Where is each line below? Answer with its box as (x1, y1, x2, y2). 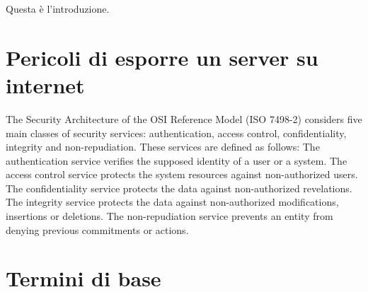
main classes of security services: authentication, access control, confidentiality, (6, 125, 347, 140)
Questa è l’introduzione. (6, 1, 110, 16)
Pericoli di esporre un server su (6, 42, 318, 71)
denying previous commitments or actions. (6, 222, 189, 237)
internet (6, 70, 85, 99)
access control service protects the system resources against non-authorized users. (6, 167, 358, 182)
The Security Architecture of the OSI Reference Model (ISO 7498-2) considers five (6, 111, 362, 126)
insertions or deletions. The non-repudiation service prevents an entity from (6, 209, 333, 223)
